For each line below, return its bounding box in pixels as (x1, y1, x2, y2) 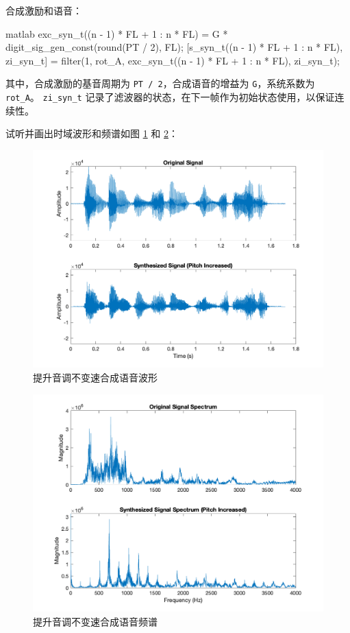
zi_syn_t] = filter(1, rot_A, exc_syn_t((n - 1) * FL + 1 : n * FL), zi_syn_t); (5, 53, 340, 67)
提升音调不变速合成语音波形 (33, 370, 158, 385)
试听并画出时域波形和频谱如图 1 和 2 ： (5, 126, 178, 141)
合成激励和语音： (5, 3, 82, 17)
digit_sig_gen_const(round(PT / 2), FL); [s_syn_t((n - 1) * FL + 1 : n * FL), (5, 40, 343, 54)
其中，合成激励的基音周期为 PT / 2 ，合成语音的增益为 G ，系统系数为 (5, 76, 315, 91)
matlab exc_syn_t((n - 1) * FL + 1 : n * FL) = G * (5, 26, 228, 40)
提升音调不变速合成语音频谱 (33, 614, 158, 628)
